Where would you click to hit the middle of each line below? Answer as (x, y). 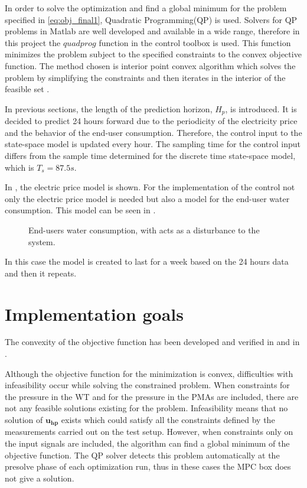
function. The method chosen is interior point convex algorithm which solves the (150, 65)
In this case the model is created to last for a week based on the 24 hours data (147, 261)
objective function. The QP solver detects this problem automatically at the (142, 455)
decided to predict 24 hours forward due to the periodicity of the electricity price (151, 121)
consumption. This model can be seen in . (80, 210)
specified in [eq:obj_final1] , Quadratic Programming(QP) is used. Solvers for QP (151, 19)
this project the (33, 42)
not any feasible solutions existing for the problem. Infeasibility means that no (146, 408)
